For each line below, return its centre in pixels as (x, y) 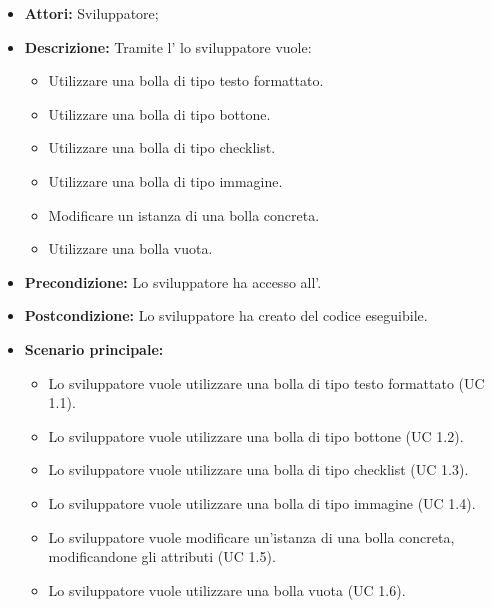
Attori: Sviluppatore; (91, 13)
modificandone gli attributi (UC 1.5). (162, 556)
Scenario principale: (94, 348)
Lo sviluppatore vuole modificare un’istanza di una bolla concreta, (251, 536)
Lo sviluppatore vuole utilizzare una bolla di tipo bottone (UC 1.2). (256, 435)
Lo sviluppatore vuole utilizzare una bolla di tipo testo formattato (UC (266, 382)
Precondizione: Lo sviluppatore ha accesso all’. (173, 281)
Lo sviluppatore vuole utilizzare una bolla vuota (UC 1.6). (227, 589)
